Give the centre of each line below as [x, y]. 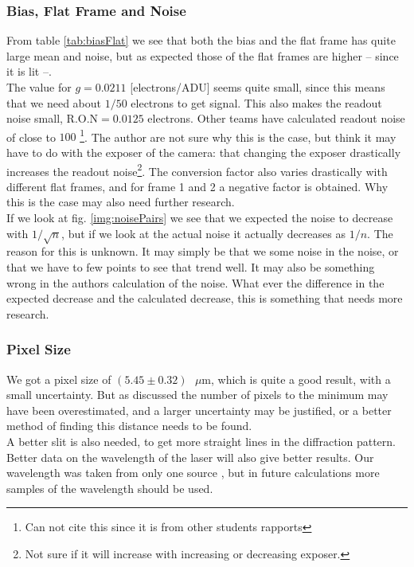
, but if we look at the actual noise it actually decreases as [204, 233]
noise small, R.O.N [53, 118]
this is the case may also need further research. [121, 202]
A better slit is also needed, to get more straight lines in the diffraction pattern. [201, 441]
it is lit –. [29, 71]
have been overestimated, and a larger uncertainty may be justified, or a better [199, 410]
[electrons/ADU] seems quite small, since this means [258, 87]
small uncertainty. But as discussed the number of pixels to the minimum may [197, 395]
